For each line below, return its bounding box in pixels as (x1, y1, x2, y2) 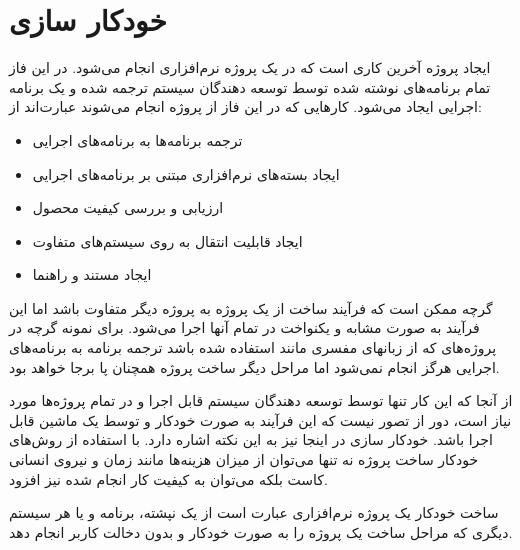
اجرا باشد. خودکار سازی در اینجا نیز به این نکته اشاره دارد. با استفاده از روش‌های (9, 429, 493, 450)
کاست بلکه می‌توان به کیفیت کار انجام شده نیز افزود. (9, 468, 328, 489)
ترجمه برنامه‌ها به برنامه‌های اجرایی (32, 129, 243, 150)
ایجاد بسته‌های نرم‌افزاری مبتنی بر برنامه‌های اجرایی (32, 163, 340, 184)
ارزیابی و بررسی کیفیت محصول (32, 197, 224, 218)
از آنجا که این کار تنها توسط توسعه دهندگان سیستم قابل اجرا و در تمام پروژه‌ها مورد (9, 390, 513, 411)
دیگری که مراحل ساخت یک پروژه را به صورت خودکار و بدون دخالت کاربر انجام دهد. (9, 521, 513, 542)
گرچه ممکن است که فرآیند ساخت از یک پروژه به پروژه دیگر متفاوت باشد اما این (9, 297, 493, 318)
